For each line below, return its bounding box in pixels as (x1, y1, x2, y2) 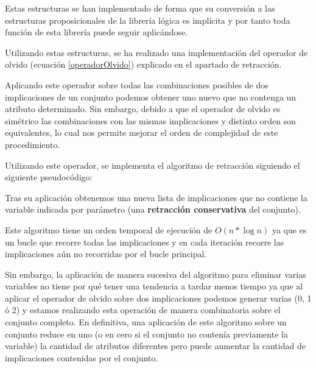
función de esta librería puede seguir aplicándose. (5, 26, 188, 38)
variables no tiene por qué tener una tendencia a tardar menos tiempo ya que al (5, 280, 303, 292)
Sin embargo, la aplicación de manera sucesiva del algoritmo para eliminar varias (5, 267, 306, 280)
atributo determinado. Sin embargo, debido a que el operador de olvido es (5, 102, 281, 115)
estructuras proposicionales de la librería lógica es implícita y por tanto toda (5, 13, 290, 26)
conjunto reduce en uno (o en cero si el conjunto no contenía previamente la (5, 327, 288, 340)
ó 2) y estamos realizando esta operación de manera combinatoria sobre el (5, 303, 281, 316)
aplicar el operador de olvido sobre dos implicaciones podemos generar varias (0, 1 (5, 291, 312, 304)
